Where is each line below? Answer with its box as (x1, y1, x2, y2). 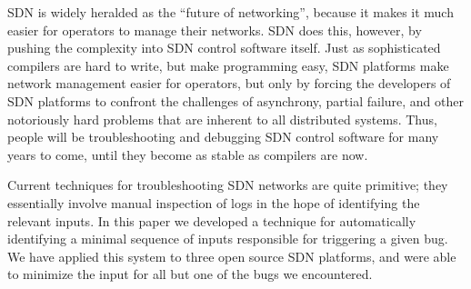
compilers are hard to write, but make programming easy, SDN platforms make (7, 55, 449, 75)
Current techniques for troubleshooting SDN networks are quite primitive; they (7, 175, 448, 194)
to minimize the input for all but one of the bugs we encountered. (7, 264, 373, 284)
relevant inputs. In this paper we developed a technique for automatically (7, 211, 416, 230)
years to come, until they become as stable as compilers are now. (7, 144, 368, 164)
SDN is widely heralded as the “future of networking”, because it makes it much (7, 3, 454, 21)
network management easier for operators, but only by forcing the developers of (7, 74, 451, 93)
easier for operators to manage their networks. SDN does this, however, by (7, 20, 422, 39)
